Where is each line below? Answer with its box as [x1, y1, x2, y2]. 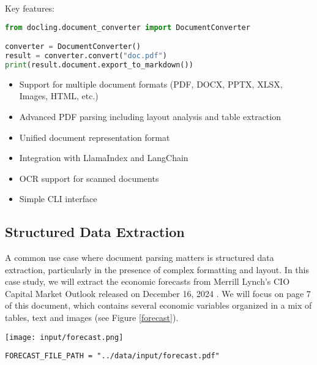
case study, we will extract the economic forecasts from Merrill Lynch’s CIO [5, 275, 290, 288]
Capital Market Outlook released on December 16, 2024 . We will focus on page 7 [5, 287, 311, 299]
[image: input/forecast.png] [5, 333, 124, 342]
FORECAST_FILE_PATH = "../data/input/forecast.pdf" [5, 352, 220, 361]
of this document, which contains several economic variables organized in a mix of [5, 299, 312, 312]
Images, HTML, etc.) [19, 89, 99, 102]
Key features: [5, 2, 55, 14]
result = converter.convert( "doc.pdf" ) [5, 51, 167, 60]
